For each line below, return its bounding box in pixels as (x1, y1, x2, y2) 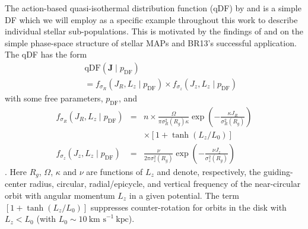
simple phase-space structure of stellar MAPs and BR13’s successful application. (5, 36, 297, 49)
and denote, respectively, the (157, 165, 261, 177)
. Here (5, 165, 27, 177)
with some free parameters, (5, 92, 103, 104)
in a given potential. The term (129, 189, 239, 201)
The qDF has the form (5, 48, 87, 61)
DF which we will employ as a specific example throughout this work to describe (5, 13, 298, 26)
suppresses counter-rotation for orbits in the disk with (90, 201, 287, 213)
